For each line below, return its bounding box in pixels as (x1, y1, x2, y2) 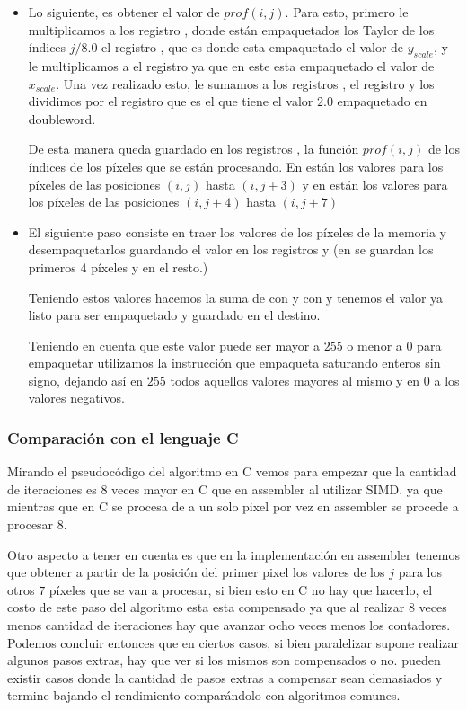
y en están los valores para (302, 174, 448, 193)
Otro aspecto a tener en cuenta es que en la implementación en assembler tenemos (7, 545, 461, 564)
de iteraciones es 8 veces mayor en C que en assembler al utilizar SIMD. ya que (7, 479, 443, 498)
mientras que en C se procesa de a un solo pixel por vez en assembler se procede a (7, 497, 459, 516)
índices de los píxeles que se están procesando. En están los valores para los (28, 156, 444, 175)
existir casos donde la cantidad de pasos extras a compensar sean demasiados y (7, 668, 443, 687)
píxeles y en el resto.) (91, 257, 208, 276)
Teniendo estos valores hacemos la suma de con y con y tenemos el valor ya (28, 288, 444, 306)
